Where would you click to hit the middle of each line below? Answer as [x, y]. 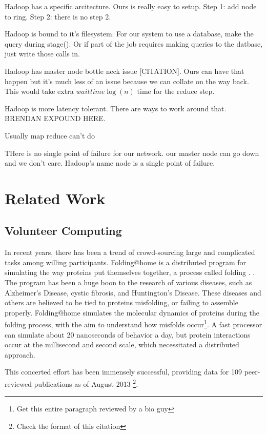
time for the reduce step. [176, 91]
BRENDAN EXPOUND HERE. [55, 118]
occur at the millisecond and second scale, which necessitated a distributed [122, 344]
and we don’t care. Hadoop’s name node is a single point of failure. [110, 163]
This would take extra [39, 91]
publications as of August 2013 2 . [86, 383]
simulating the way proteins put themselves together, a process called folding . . [130, 272]
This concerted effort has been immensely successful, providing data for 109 [123, 372]
